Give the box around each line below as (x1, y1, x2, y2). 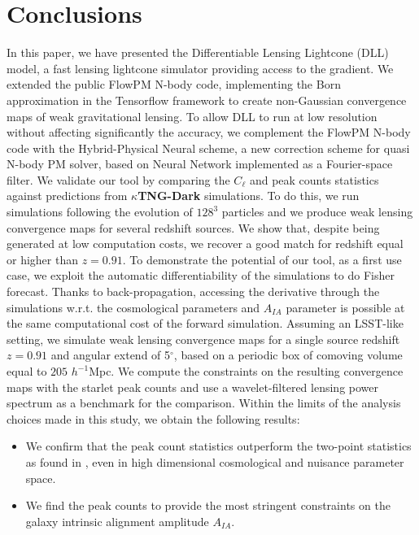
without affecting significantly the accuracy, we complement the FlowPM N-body (7, 124, 411, 141)
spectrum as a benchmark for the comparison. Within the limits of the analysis (7, 394, 401, 411)
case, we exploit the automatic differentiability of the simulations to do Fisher (7, 267, 395, 284)
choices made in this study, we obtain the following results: (7, 410, 300, 427)
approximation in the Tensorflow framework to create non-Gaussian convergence (7, 91, 407, 108)
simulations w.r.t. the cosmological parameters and (7, 298, 260, 315)
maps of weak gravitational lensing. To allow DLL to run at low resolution (7, 107, 378, 124)
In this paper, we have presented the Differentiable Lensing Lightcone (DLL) (7, 44, 389, 61)
